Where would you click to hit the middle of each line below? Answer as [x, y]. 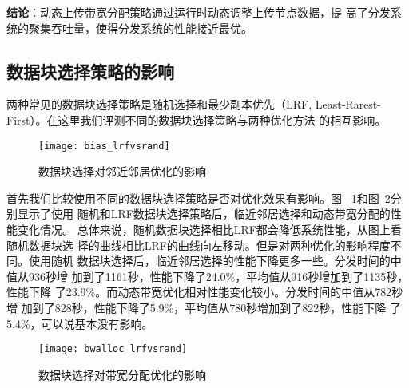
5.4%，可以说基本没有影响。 [80, 323]
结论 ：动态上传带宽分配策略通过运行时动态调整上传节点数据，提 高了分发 [199, 12]
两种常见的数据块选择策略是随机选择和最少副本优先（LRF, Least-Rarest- [194, 104]
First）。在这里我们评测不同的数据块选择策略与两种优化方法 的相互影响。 [197, 119]
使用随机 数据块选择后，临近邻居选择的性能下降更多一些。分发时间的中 [215, 261]
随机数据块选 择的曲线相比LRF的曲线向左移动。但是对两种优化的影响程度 [199, 245]
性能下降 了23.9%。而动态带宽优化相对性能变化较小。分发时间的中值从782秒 [205, 292]
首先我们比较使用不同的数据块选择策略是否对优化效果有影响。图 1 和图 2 [199, 198]
